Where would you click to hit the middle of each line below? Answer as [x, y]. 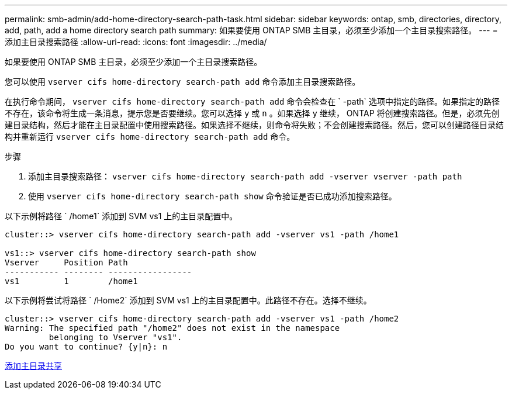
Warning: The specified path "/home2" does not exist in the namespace [172, 328]
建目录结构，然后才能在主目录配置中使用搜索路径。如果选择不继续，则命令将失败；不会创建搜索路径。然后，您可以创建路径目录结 [254, 125]
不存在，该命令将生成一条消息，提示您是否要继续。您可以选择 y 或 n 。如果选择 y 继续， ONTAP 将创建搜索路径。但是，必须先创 [252, 113]
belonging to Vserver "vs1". [115, 337]
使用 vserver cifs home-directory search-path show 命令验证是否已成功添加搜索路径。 [212, 196]
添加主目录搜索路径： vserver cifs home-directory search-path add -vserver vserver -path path [245, 176]
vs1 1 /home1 [71, 281]
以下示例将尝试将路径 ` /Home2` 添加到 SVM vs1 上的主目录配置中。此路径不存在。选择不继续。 [188, 300]
